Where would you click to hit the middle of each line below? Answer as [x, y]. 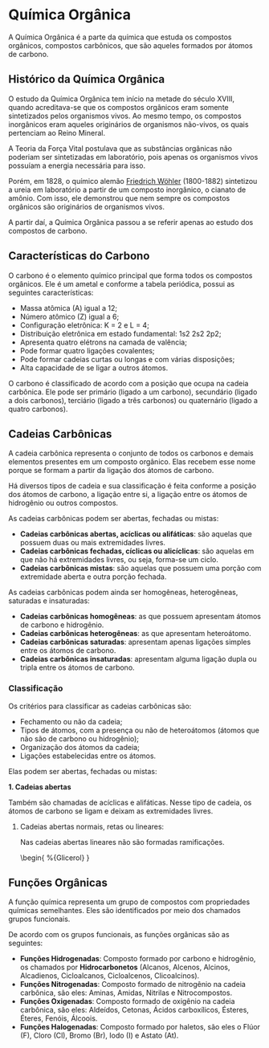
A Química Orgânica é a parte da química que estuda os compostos [120, 37]
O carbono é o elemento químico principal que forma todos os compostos [130, 275]
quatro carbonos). [38, 409]
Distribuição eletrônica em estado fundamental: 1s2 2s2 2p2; [120, 333]
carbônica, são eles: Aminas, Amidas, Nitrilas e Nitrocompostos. [126, 993]
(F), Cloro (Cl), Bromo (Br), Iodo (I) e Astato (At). [99, 1036]
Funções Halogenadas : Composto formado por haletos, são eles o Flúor [140, 1027]
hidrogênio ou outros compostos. [63, 503]
